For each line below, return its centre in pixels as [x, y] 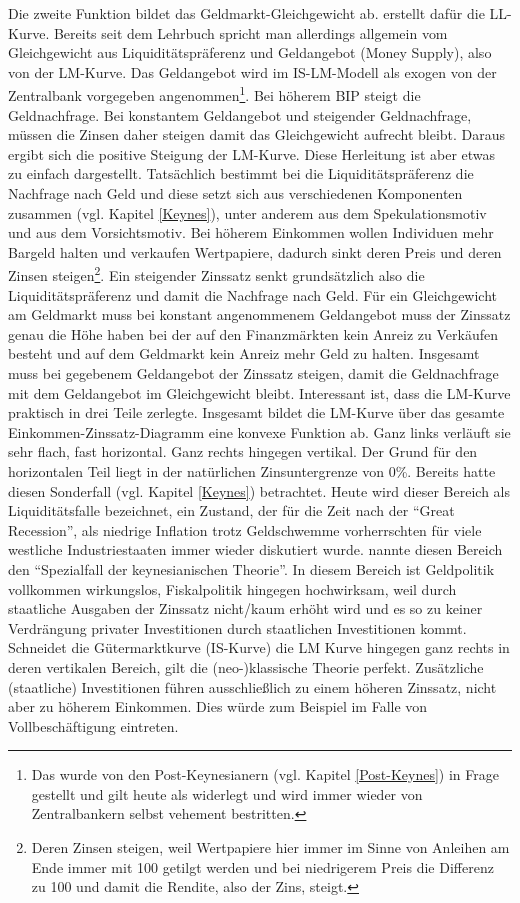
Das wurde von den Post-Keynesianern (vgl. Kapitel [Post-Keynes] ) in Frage [265, 774]
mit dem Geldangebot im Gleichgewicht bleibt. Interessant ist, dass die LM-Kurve [259, 392]
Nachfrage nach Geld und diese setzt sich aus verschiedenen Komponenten [235, 193]
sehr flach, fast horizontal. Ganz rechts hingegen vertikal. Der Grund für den [243, 451]
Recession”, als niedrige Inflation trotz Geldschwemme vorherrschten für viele [245, 529]
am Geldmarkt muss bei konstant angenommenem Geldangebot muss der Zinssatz [259, 314]
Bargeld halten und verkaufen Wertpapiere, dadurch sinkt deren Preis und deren [255, 251]
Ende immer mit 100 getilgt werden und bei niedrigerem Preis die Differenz [262, 866]
